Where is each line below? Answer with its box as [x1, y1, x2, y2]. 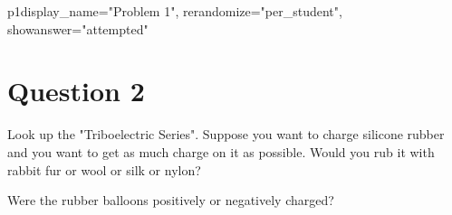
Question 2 [7, 72, 145, 109]
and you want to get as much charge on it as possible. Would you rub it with [7, 142, 435, 161]
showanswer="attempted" [7, 19, 149, 38]
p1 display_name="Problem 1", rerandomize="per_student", [7, 2, 342, 20]
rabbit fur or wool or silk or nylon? [7, 160, 201, 179]
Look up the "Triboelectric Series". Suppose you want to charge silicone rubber [7, 125, 445, 144]
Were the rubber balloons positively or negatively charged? [7, 191, 334, 210]
